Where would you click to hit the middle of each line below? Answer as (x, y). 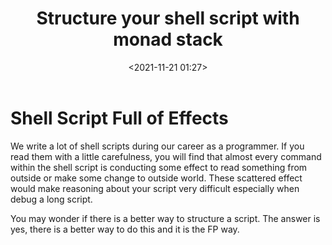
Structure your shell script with (168, 18)
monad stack (168, 39)
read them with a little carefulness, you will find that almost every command (166, 156)
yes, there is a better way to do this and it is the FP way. (125, 229)
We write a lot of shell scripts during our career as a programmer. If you (157, 146)
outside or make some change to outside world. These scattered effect (156, 178)
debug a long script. (51, 199)
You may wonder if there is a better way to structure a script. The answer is (165, 218)
